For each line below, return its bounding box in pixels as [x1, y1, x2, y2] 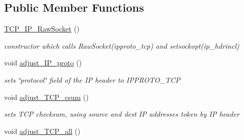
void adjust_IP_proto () [4, 57, 82, 68]
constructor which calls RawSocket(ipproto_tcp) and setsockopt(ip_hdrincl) [4, 40, 239, 51]
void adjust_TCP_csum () [4, 91, 89, 102]
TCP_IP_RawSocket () [4, 23, 80, 34]
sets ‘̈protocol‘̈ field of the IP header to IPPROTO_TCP [4, 74, 180, 85]
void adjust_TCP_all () [4, 125, 81, 136]
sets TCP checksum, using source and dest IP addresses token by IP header [4, 109, 240, 119]
